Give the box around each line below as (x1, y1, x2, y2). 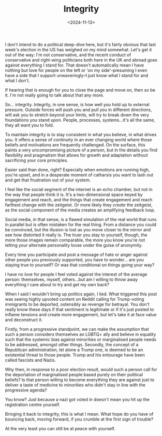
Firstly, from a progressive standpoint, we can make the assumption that (5, 326, 149, 332)
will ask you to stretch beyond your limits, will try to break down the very (5, 112, 149, 117)
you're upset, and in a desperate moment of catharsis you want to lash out (5, 172, 153, 178)
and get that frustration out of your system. (5, 177, 91, 183)
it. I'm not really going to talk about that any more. (5, 92, 104, 98)
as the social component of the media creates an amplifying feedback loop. (5, 207, 156, 213)
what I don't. (5, 78, 30, 83)
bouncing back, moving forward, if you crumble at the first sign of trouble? (5, 416, 154, 422)
